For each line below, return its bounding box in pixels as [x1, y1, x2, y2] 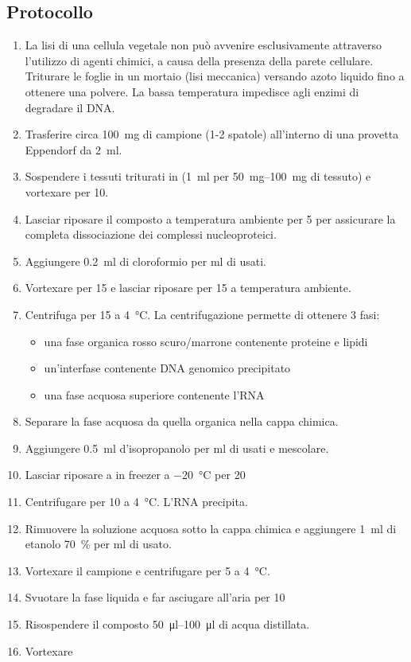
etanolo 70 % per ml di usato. [25, 535, 172, 552]
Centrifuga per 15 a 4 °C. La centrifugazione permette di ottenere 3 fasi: [25, 306, 380, 322]
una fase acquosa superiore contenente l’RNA [44, 386, 265, 403]
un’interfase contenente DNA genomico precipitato [44, 360, 291, 376]
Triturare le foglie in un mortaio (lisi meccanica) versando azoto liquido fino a [25, 68, 405, 84]
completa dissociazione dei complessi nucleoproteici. [25, 226, 277, 243]
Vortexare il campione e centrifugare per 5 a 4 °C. [25, 562, 270, 578]
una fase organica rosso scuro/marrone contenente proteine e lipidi [44, 333, 368, 349]
